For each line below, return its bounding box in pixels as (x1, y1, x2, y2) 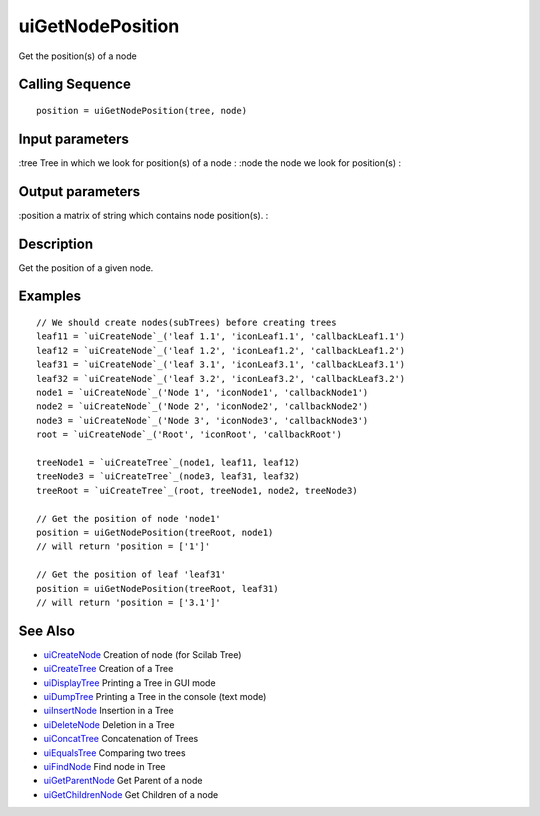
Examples (18, 288, 82, 305)
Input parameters (18, 130, 130, 147)
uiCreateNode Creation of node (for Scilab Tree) (43, 648, 242, 660)
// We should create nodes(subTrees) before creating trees (36, 317, 337, 329)
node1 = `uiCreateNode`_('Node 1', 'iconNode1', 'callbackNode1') (36, 387, 369, 399)
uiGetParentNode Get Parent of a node (43, 775, 203, 787)
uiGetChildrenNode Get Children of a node (43, 788, 219, 800)
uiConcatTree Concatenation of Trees (43, 733, 199, 745)
